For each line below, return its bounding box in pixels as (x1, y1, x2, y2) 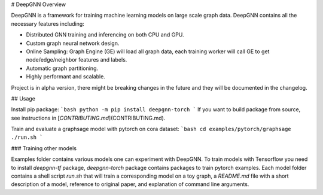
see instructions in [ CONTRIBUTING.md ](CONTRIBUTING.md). (11, 114, 166, 121)
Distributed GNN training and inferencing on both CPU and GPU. (26, 31, 185, 38)
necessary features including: (11, 20, 85, 27)
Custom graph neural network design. (26, 39, 120, 47)
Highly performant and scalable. (26, 73, 106, 80)
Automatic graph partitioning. (26, 65, 99, 72)
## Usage (11, 95, 36, 102)
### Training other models (11, 144, 77, 152)
